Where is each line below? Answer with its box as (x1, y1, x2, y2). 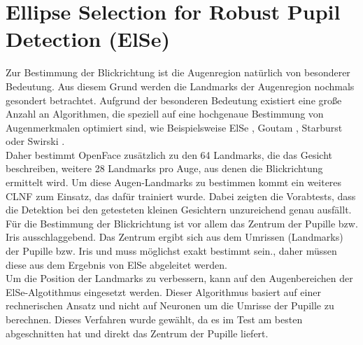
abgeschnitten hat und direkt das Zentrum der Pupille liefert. (6, 325, 269, 340)
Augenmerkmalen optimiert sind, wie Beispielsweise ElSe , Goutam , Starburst (6, 120, 343, 134)
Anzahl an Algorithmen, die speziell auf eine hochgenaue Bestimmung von (6, 106, 324, 121)
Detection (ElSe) (6, 24, 170, 53)
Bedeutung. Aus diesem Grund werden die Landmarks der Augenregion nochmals (6, 78, 355, 93)
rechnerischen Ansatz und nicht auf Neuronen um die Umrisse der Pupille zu (6, 298, 334, 313)
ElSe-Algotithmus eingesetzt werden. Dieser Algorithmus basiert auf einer (6, 284, 321, 299)
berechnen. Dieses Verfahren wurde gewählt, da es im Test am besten (6, 312, 303, 326)
